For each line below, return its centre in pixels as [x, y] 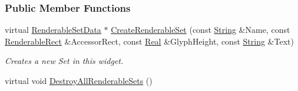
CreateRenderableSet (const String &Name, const [201, 30]
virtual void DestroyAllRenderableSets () [79, 80]
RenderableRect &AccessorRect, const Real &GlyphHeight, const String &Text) [149, 41]
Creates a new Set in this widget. [64, 61]
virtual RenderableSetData [53, 30]
